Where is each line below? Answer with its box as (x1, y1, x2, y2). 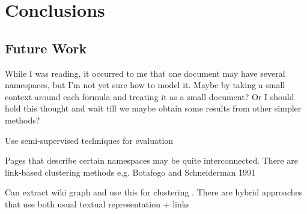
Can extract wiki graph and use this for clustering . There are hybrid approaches (5, 186, 303, 198)
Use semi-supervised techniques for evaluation (5, 134, 174, 146)
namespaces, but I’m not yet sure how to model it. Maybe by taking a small (5, 79, 285, 91)
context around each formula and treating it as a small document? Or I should (5, 90, 294, 103)
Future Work (5, 38, 87, 57)
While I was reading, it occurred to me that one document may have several (5, 67, 285, 79)
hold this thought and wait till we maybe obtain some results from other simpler (5, 102, 302, 114)
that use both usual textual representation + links (5, 197, 190, 210)
